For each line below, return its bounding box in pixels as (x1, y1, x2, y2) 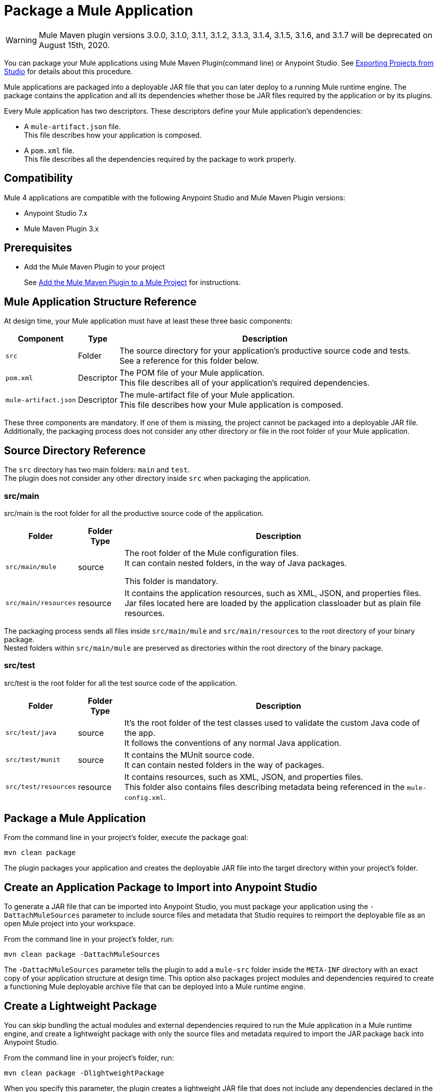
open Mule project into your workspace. (4, 919, 135, 928)
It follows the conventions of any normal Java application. (124, 737, 341, 748)
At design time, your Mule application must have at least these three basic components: (4, 317, 292, 326)
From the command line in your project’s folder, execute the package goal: (4, 833, 248, 842)
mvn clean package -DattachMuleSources (4, 950, 160, 959)
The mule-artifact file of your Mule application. (119, 390, 295, 400)
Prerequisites (4, 241, 72, 254)
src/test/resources (5, 783, 76, 791)
